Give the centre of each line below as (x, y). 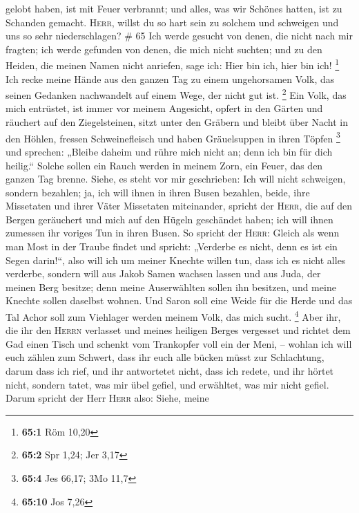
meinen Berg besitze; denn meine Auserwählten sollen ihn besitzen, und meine (171, 287)
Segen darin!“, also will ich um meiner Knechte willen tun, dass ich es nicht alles (176, 260)
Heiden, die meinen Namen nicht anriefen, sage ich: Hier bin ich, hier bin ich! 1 (173, 64)
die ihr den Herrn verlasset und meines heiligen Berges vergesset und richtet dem (178, 330)
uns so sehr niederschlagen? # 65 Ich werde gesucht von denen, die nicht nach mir (179, 36)
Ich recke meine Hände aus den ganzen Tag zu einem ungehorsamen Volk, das (170, 78)
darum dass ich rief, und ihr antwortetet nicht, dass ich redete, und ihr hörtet (170, 371)
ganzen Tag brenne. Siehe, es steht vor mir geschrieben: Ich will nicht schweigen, (176, 179)
